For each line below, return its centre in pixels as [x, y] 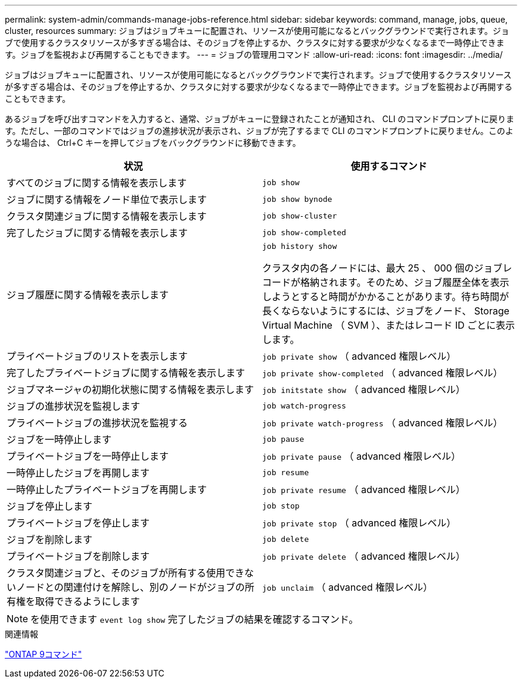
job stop [281, 506]
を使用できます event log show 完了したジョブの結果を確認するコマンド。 [195, 619]
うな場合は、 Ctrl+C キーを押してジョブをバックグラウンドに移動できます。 [153, 143]
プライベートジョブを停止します [78, 523]
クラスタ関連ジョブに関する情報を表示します [107, 216]
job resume [286, 472]
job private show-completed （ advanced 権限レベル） [383, 373]
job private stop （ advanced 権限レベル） [359, 523]
